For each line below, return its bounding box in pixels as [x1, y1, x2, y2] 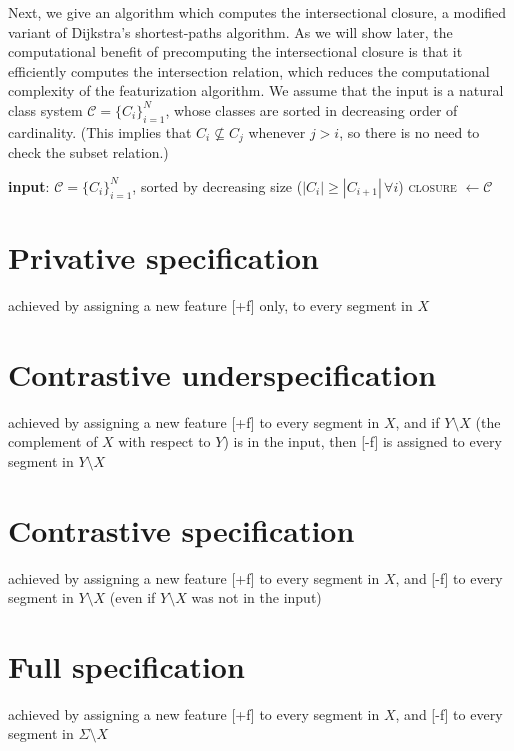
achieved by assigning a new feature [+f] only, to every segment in [8, 294, 413, 315]
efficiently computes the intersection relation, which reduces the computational [8, 60, 490, 81]
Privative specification [8, 237, 319, 277]
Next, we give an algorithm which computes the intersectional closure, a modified [8, 2, 507, 22]
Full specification [8, 645, 245, 686]
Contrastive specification [8, 509, 355, 550]
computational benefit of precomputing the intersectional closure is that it [8, 41, 463, 62]
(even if [109, 587, 156, 608]
